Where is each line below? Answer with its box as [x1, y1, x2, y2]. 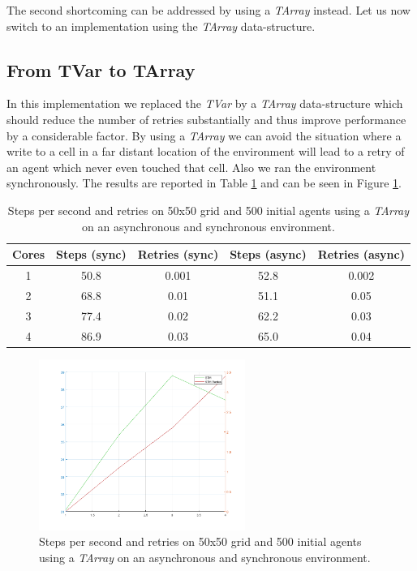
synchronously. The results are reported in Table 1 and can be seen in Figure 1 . [6, 174, 402, 191]
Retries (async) [317, 246, 405, 263]
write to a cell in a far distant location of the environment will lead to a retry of [6, 143, 405, 160]
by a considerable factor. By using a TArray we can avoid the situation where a [6, 127, 402, 144]
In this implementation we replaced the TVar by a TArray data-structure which [6, 95, 403, 112]
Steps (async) [230, 246, 307, 263]
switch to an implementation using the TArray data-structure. [6, 17, 316, 34]
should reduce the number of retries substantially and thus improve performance [6, 110, 406, 127]
